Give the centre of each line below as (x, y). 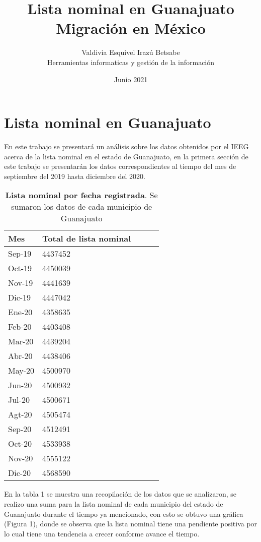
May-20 (21, 371)
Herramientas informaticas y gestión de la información (131, 62)
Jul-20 (19, 400)
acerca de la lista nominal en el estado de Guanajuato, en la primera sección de (126, 156)
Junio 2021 (131, 79)
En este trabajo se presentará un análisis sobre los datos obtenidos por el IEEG (126, 146)
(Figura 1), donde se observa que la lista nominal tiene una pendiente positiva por (131, 524)
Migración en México (131, 28)
